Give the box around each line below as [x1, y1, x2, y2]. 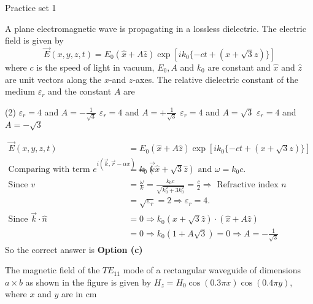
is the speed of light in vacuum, [36, 61, 155, 73]
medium [5, 85, 35, 98]
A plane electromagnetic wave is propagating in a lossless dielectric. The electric [5, 21, 306, 34]
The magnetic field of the [5, 263, 100, 276]
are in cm [61, 287, 97, 300]
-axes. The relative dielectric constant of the [133, 72, 299, 85]
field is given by [5, 34, 64, 47]
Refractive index [217, 180, 279, 189]
